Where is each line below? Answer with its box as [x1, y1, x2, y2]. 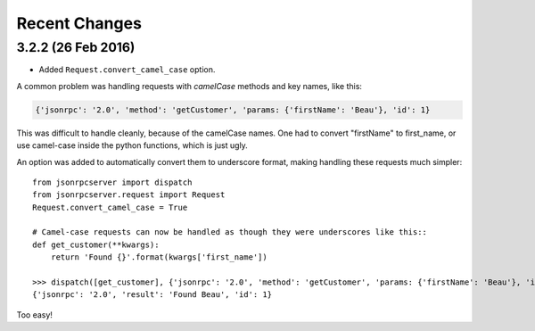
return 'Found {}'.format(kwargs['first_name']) [50, 252, 267, 262]
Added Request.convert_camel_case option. [38, 64, 216, 75]
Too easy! [16, 309, 53, 320]
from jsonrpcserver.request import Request [32, 190, 226, 200]
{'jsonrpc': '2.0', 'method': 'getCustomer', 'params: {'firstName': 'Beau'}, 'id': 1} [35, 104, 431, 115]
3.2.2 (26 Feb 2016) [16, 39, 136, 55]
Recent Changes [16, 13, 143, 33]
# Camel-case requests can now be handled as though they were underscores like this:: [32, 228, 428, 237]
